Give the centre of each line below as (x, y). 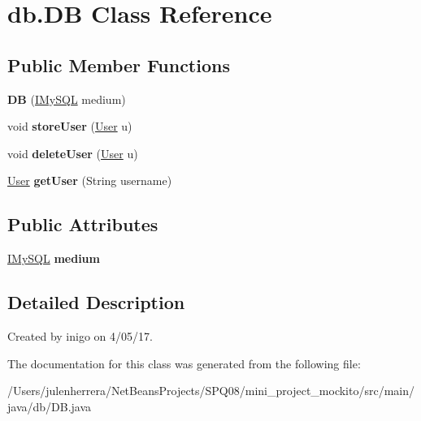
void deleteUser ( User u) (73, 153)
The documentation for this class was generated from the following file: (184, 363)
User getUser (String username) (90, 180)
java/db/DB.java (50, 406)
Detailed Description (96, 302)
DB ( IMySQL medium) (67, 99)
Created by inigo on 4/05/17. (80, 335)
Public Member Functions (119, 64)
